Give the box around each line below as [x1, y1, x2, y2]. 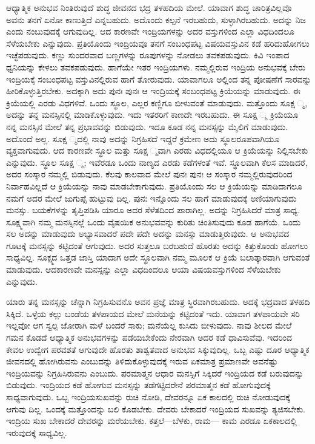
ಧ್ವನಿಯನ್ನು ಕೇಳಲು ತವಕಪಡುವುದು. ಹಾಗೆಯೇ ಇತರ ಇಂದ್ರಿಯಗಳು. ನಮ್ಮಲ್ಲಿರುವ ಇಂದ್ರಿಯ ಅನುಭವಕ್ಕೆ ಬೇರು [6, 60, 306, 73]
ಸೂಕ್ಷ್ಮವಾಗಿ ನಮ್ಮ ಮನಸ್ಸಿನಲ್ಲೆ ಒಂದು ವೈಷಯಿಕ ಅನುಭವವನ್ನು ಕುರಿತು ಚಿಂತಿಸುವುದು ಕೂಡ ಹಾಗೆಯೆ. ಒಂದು [6, 215, 301, 228]
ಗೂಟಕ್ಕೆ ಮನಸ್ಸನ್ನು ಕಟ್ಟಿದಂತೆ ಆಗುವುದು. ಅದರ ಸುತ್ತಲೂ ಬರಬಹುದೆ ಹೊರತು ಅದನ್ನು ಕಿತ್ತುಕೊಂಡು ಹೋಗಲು [6, 239, 308, 251]
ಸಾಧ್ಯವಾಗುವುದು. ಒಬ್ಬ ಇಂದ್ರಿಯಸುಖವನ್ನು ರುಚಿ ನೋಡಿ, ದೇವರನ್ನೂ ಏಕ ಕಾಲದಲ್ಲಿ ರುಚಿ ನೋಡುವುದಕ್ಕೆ [6, 391, 290, 403]
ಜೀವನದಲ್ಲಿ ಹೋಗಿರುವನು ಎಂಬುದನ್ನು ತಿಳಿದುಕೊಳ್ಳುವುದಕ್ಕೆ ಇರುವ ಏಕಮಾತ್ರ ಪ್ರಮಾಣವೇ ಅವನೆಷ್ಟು [6, 355, 278, 367]
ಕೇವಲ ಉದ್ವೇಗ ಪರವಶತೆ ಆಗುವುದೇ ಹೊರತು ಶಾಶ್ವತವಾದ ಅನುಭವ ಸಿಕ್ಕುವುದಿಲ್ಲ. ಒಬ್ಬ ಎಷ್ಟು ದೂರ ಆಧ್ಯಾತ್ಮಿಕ [6, 343, 310, 355]
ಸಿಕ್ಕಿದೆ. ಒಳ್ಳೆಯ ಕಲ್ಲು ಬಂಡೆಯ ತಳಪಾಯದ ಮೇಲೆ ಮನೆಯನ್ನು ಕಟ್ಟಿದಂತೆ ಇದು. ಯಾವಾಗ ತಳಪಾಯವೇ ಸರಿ [6, 307, 300, 319]
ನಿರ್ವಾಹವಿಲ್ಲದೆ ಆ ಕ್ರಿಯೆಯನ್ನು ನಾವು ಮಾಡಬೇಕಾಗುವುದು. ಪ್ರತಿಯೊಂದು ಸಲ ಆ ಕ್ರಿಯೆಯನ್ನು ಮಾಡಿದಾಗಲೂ [6, 179, 302, 192]
